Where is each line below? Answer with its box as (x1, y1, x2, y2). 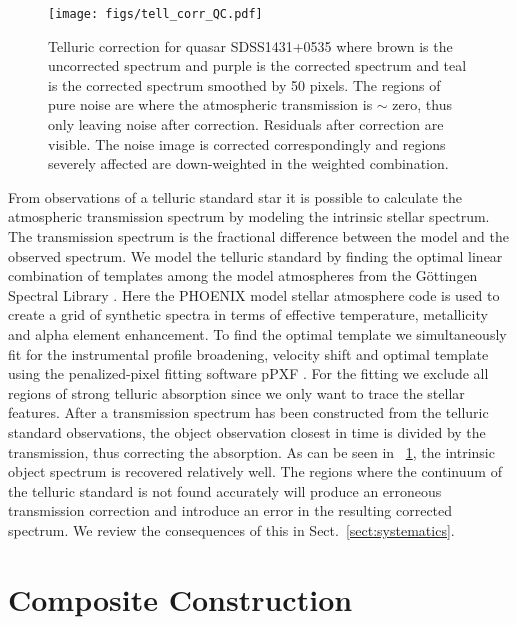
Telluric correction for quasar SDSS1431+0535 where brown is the (48, 35, 453, 56)
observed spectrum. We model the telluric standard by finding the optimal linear (8, 245, 503, 266)
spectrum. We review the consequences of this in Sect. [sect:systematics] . (8, 519, 455, 540)
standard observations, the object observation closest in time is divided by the (8, 421, 486, 442)
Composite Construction (8, 578, 353, 619)
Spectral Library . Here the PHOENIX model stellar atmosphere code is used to (8, 284, 500, 305)
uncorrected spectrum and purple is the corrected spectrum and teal (48, 55, 467, 76)
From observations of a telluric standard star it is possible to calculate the (8, 186, 462, 207)
